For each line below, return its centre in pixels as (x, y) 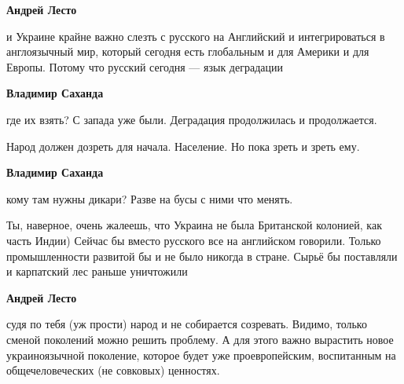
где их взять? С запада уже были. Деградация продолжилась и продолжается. (192, 119)
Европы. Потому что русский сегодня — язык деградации (145, 66)
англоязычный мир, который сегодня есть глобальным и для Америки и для (188, 51)
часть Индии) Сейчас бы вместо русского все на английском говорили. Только (194, 240)
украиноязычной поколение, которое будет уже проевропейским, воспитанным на (201, 355)
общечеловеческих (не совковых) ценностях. (113, 370)
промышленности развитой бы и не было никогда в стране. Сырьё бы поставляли (202, 256)
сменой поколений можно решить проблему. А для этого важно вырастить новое (200, 339)
